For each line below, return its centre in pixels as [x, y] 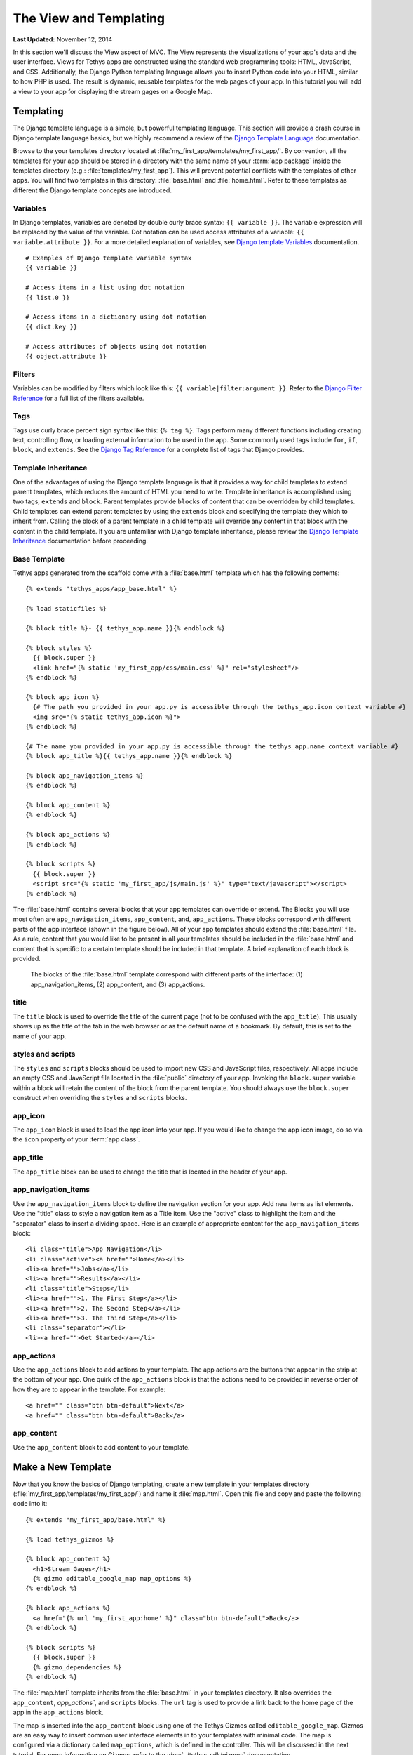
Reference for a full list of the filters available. [79, 398]
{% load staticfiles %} [66, 609]
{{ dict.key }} [52, 327]
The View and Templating [89, 18]
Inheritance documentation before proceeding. [81, 541]
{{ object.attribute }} [66, 356]
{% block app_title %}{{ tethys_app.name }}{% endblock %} [129, 756]
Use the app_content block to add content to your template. [101, 1447]
